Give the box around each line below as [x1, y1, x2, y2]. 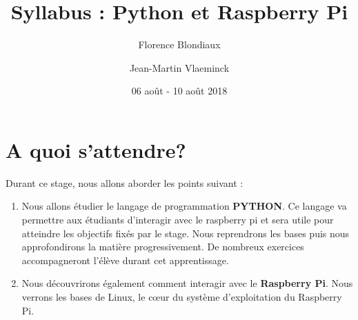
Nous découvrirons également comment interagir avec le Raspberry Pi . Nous [21, 276, 353, 290]
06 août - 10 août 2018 [131, 83, 228, 98]
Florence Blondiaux [138, 37, 221, 52]
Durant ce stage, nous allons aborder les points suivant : [6, 175, 243, 190]
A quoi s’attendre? [6, 135, 186, 163]
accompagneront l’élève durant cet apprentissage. [21, 252, 229, 267]
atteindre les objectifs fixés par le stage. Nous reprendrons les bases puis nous [21, 226, 350, 240]
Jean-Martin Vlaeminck [129, 60, 230, 74]
